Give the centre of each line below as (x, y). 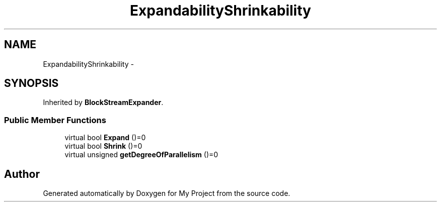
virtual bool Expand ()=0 (105, 138)
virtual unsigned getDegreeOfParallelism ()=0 (141, 155)
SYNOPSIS (31, 83)
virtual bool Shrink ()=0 (103, 146)
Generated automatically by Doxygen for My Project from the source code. (167, 193)
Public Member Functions (55, 120)
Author (22, 174)
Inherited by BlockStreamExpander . (103, 102)
